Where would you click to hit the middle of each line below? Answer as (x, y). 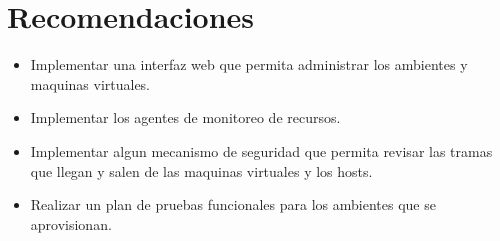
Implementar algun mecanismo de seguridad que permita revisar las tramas (261, 150)
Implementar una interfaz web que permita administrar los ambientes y (249, 64)
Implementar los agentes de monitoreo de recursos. (185, 117)
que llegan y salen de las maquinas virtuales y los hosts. (201, 170)
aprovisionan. (71, 223)
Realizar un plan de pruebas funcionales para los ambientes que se (233, 204)
